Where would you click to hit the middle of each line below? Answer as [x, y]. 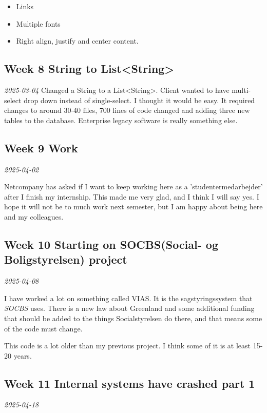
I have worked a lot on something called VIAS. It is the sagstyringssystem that [128, 298]
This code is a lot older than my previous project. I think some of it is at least [128, 346]
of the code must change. [43, 328]
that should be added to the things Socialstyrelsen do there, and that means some [133, 318]
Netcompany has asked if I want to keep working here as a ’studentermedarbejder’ [133, 186]
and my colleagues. [34, 216]
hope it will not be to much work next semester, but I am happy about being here [133, 207]
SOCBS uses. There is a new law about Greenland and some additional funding [129, 308]
